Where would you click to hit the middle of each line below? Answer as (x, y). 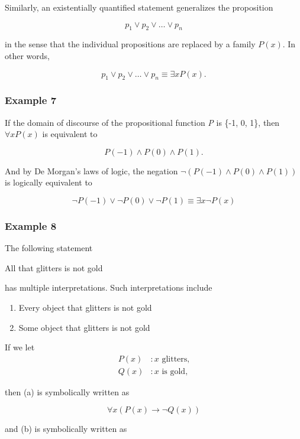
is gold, (175, 371)
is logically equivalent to (49, 182)
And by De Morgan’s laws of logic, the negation (91, 170)
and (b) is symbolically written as (66, 429)
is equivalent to (70, 134)
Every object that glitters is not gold (85, 307)
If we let (20, 347)
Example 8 (31, 225)
